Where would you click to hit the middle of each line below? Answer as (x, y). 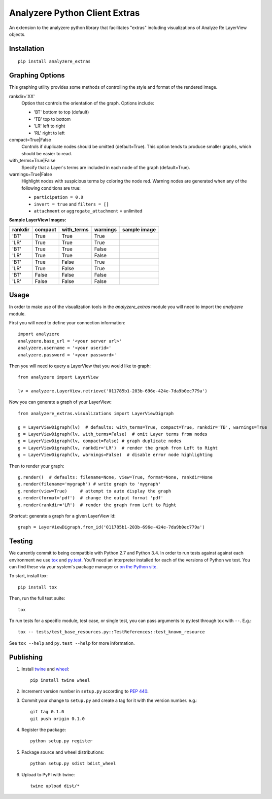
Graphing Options (37, 76)
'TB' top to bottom (52, 119)
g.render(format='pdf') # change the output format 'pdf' (91, 498)
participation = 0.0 (59, 197)
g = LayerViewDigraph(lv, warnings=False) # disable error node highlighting (115, 455)
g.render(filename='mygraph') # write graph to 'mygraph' (89, 484)
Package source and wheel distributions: (63, 752)
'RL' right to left (49, 133)
